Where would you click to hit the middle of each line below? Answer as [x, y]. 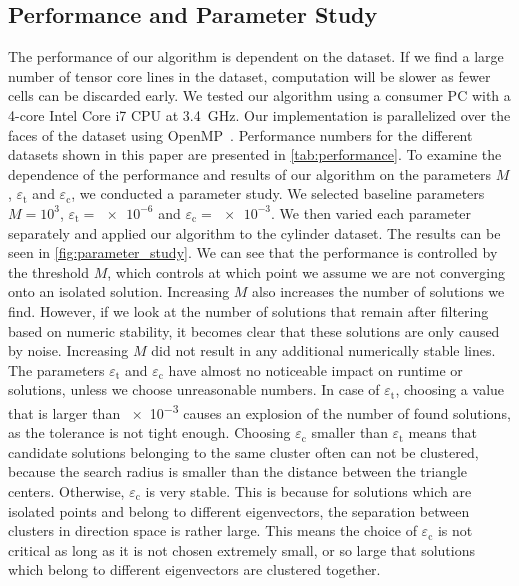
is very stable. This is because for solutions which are [308, 490]
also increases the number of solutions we [378, 291]
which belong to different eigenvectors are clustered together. [194, 569]
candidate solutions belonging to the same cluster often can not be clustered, [243, 451]
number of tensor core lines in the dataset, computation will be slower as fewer [249, 75]
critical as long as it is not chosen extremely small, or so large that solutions [241, 549]
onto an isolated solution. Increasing [119, 291]
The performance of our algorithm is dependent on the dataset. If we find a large [256, 56]
